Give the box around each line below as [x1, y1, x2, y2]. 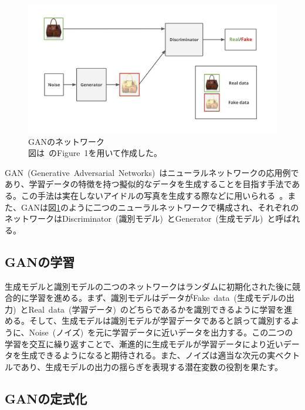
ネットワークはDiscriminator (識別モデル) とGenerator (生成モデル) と [5, 212, 276, 225]
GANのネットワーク [28, 135, 104, 147]
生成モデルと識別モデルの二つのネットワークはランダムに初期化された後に [5, 280, 292, 292]
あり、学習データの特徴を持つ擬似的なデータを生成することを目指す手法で [5, 178, 292, 190]
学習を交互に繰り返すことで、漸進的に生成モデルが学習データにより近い [5, 337, 283, 350]
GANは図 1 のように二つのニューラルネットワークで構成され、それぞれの [21, 201, 299, 213]
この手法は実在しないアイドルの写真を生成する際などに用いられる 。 [21, 189, 288, 201]
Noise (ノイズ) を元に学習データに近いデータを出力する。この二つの [29, 326, 293, 338]
